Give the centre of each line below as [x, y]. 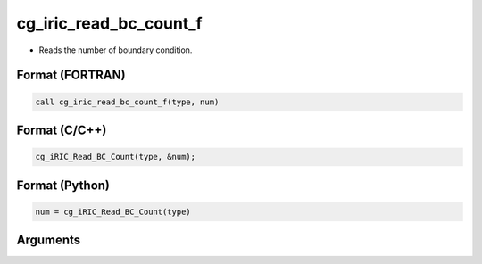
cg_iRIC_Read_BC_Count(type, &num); [116, 157]
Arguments [49, 240]
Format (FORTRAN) [71, 75]
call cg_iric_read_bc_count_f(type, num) [127, 102]
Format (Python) [63, 185]
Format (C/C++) [62, 130]
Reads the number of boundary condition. [116, 50]
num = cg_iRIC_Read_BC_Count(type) [113, 211]
